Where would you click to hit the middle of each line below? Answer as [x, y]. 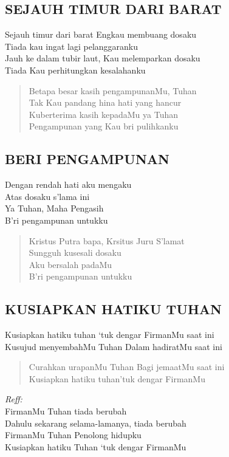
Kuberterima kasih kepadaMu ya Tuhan [103, 114]
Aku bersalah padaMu [70, 264]
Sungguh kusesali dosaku [75, 253]
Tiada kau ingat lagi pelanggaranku [72, 46]
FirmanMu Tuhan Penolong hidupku [73, 435]
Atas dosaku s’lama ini [47, 196]
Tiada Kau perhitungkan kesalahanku [75, 70]
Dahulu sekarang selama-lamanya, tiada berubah [96, 423]
